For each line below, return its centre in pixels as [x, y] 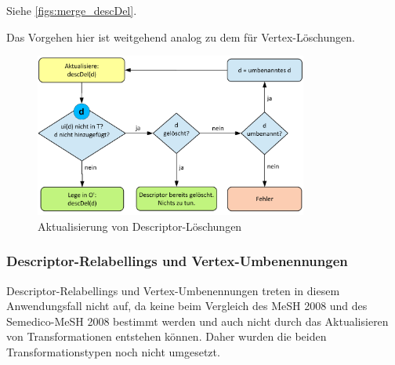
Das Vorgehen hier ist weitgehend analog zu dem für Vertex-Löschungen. [181, 36]
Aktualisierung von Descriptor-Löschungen [140, 226]
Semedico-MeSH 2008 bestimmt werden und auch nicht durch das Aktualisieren [197, 321]
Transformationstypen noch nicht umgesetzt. [113, 352]
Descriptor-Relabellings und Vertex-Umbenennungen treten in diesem [173, 290]
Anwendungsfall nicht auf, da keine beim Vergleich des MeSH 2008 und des [187, 306]
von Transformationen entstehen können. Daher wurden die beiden [167, 336]
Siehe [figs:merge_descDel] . [72, 10]
